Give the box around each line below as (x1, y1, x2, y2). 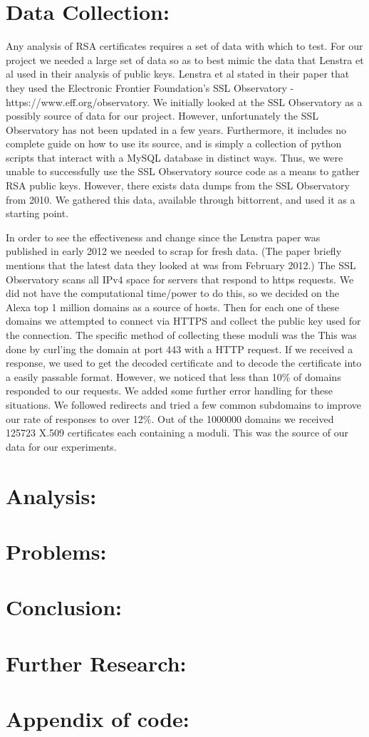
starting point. (6, 206, 69, 221)
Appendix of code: (6, 704, 189, 733)
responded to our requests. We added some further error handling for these (6, 383, 333, 398)
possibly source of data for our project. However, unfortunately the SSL (6, 108, 318, 123)
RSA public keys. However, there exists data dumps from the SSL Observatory (6, 178, 350, 193)
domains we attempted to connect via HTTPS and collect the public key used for (6, 313, 361, 328)
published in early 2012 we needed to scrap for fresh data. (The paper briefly (6, 244, 342, 258)
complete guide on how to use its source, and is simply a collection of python (6, 136, 342, 151)
